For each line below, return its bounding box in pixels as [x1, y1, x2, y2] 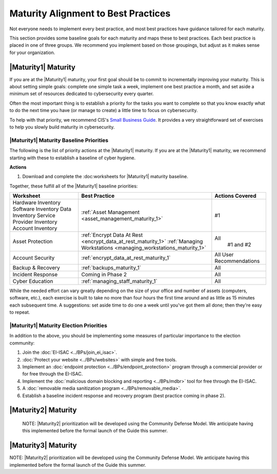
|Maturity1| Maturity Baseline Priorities [9, 137, 109, 144]
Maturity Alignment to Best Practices [9, 8, 171, 19]
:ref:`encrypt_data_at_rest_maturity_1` [81, 254, 171, 261]
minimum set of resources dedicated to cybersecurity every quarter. [9, 90, 154, 97]
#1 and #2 [227, 241, 251, 249]
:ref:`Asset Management [81, 208, 140, 216]
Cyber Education [12, 278, 53, 285]
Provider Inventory [12, 218, 57, 225]
